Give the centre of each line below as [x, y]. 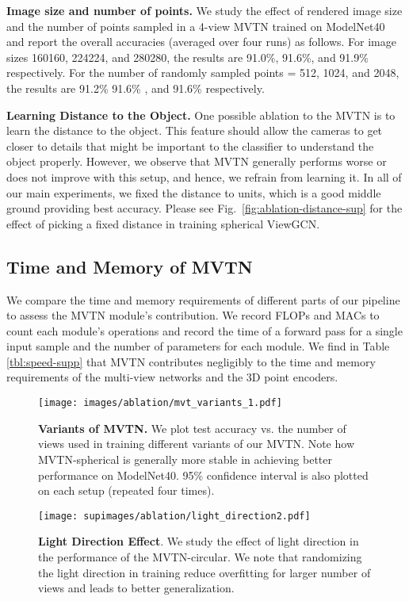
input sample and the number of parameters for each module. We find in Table [198, 346]
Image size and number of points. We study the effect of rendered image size [204, 10]
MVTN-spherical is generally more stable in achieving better [185, 459]
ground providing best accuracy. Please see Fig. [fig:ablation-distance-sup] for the [204, 208]
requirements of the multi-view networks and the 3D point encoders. [172, 377]
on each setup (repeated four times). [126, 490]
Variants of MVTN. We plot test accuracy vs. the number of [192, 428]
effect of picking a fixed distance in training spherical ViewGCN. [163, 223]
